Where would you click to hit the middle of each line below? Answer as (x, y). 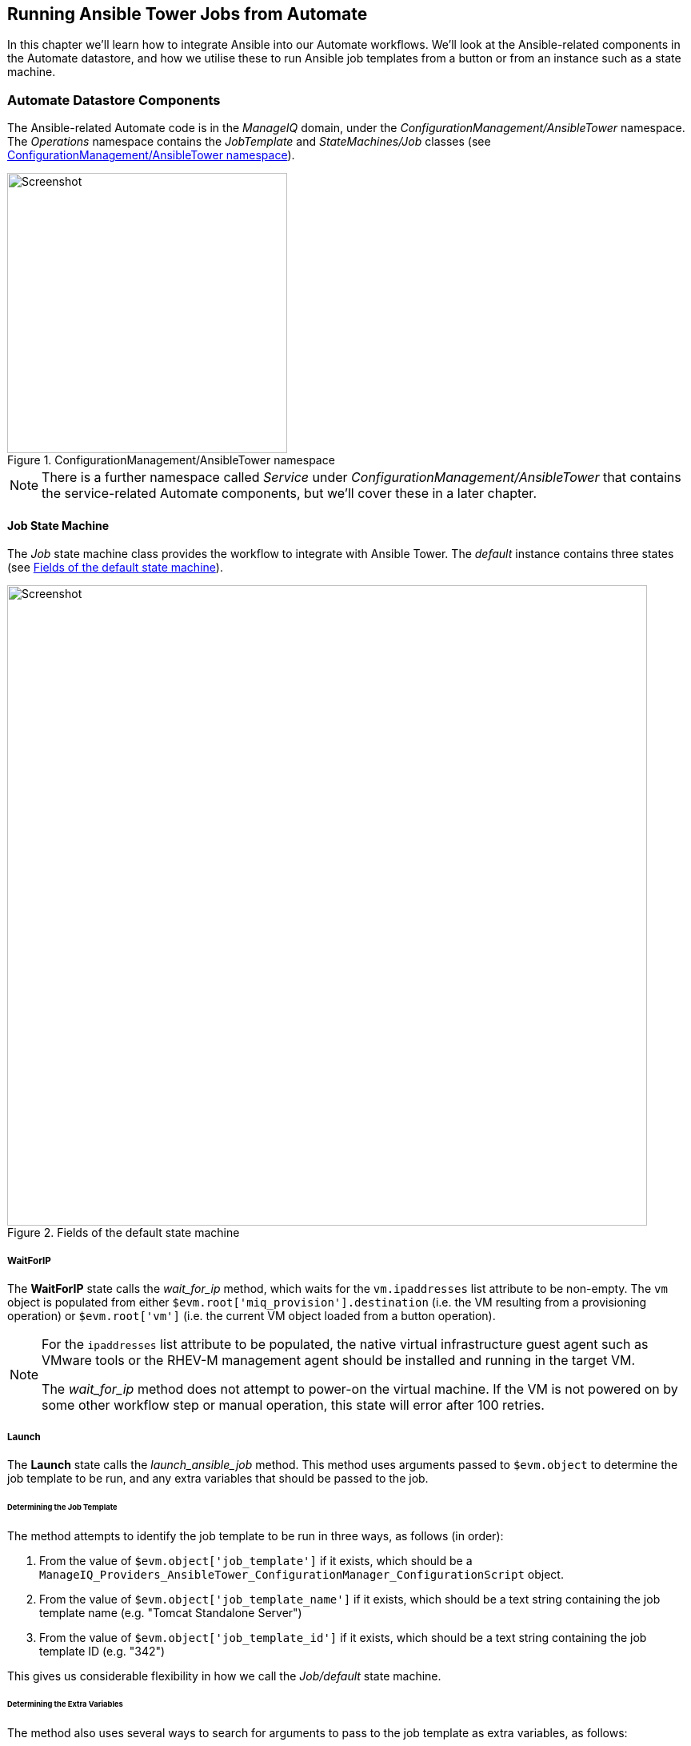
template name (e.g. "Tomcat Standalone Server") (171, 1612)
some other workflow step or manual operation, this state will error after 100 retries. (293, 1405)
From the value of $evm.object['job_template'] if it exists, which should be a (256, 1560)
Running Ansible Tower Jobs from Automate (188, 14)
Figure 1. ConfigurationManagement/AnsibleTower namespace (171, 460)
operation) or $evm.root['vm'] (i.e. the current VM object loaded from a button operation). (252, 1316)
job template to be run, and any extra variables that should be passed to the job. (218, 1478)
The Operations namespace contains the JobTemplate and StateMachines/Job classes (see (249, 142)
